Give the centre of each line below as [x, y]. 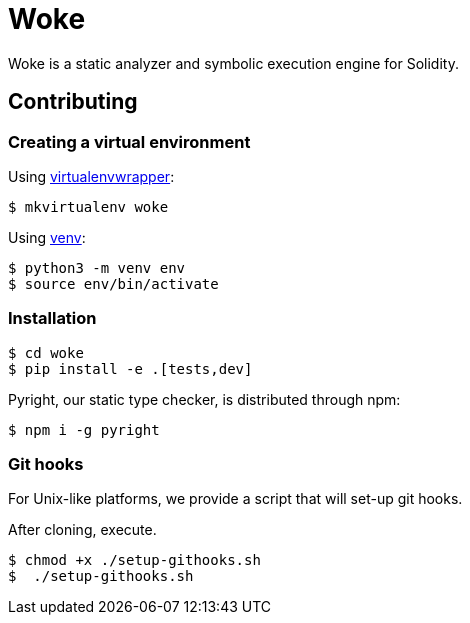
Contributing [73, 102]
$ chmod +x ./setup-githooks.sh [134, 560]
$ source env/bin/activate [113, 283]
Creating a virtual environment [129, 141]
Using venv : [47, 237]
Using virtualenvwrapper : [91, 176]
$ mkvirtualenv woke [88, 206]
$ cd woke [46, 352]
